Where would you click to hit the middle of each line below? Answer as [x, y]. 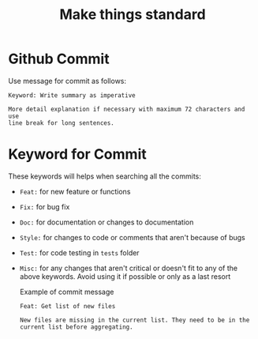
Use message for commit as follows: [67, 81]
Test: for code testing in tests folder [79, 252]
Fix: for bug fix [45, 206]
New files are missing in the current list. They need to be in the [135, 320]
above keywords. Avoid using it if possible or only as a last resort [125, 276]
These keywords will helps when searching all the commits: [105, 176]
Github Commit [59, 59]
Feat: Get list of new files [67, 306]
